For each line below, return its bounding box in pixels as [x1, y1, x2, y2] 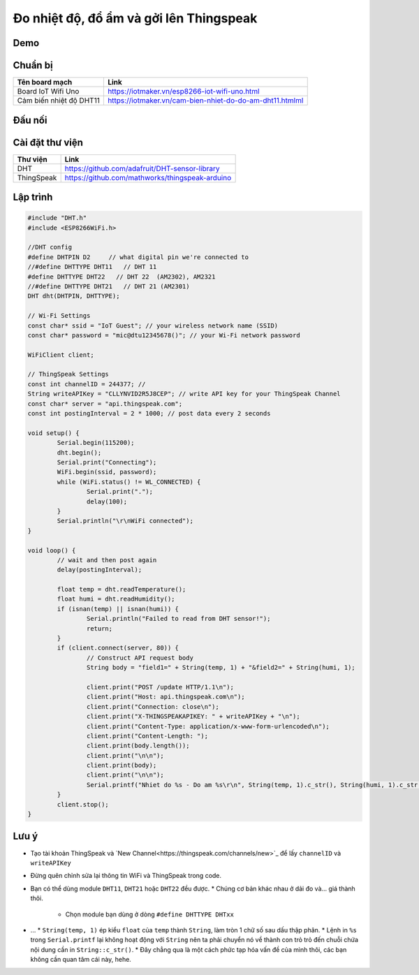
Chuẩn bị [13, 59, 53, 71]
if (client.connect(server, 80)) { [57, 644, 179, 652]
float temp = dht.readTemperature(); [57, 585, 186, 594]
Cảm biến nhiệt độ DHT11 [17, 96, 101, 105]
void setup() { [27, 429, 80, 437]
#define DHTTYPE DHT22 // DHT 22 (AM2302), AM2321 [27, 272, 216, 281]
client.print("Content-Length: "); [86, 732, 209, 740]
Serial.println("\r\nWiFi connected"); [57, 517, 193, 525]
